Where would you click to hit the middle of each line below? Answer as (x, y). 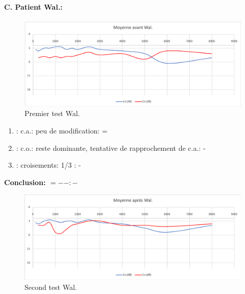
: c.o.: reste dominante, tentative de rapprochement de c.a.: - (111, 148)
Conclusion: (25, 182)
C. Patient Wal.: (33, 6)
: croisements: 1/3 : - (48, 165)
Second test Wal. (51, 287)
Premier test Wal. (52, 113)
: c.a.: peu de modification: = (62, 131)
